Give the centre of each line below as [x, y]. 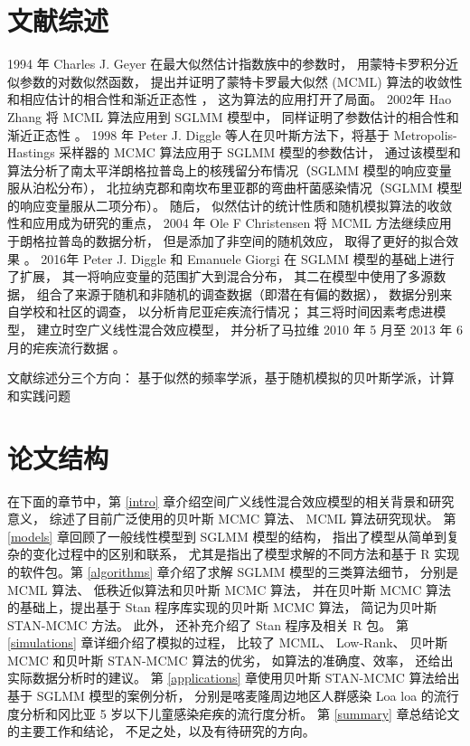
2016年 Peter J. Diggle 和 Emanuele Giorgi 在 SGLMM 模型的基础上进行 [248, 258]
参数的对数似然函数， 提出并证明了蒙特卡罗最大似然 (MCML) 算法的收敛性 [241, 81]
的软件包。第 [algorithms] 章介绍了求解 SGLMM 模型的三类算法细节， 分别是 [233, 571]
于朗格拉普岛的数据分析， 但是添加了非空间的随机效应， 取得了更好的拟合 [227, 241]
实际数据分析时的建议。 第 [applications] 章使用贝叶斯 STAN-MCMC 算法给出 [234, 678]
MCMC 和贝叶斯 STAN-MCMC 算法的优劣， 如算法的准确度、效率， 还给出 [230, 660]
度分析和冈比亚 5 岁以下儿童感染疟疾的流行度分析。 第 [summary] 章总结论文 [234, 713]
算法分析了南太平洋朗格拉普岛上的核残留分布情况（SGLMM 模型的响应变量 [230, 170]
